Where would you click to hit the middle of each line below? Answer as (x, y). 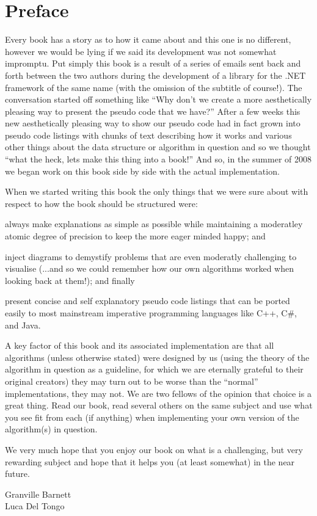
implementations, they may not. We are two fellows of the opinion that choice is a (158, 393)
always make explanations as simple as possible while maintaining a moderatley (154, 224)
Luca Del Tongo (35, 506)
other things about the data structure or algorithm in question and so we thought (158, 147)
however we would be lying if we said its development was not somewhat (141, 51)
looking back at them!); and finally (70, 280)
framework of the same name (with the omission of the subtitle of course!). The (154, 87)
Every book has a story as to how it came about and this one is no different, (148, 39)
